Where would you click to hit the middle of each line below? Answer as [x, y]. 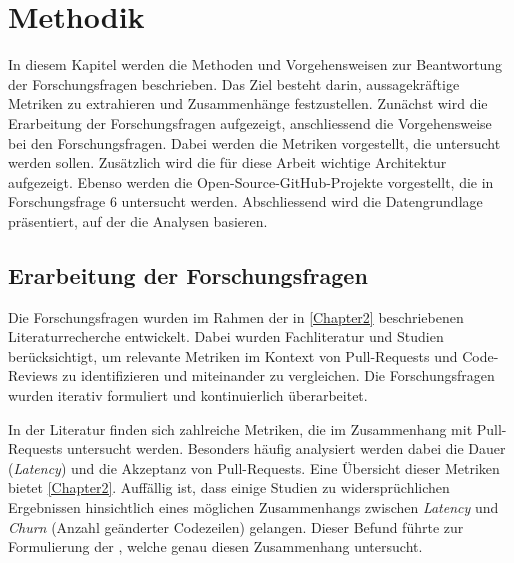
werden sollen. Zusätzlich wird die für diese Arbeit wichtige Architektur [227, 162]
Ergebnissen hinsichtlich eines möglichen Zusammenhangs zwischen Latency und [253, 507]
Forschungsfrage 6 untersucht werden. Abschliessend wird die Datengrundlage [245, 201]
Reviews [33, 375]
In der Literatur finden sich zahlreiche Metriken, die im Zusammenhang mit [240, 428]
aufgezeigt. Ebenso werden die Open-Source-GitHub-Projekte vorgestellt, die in [251, 181]
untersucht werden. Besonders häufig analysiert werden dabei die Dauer [286, 448]
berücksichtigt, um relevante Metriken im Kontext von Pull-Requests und [233, 355]
